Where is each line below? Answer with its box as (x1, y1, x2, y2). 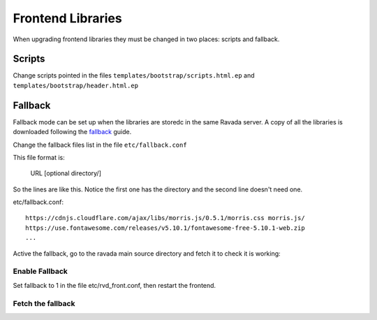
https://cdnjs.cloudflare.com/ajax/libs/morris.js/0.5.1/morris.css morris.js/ (25, 214, 305, 222)
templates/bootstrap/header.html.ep (13, 81, 139, 89)
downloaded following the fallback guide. (13, 128, 132, 136)
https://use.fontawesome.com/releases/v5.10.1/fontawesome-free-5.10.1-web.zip (25, 224, 305, 232)
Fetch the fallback (13, 298, 75, 308)
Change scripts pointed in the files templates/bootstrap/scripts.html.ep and (13, 71, 255, 80)
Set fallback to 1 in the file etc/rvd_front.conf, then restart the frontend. (13, 281, 216, 289)
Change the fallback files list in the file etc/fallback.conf (13, 140, 188, 149)
